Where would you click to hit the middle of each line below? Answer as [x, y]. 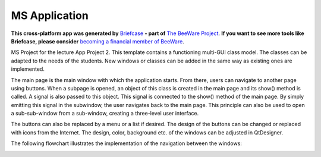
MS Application [50, 15]
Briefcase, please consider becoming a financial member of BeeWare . [97, 41]
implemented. [28, 69]
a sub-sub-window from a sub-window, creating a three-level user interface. [105, 114]
